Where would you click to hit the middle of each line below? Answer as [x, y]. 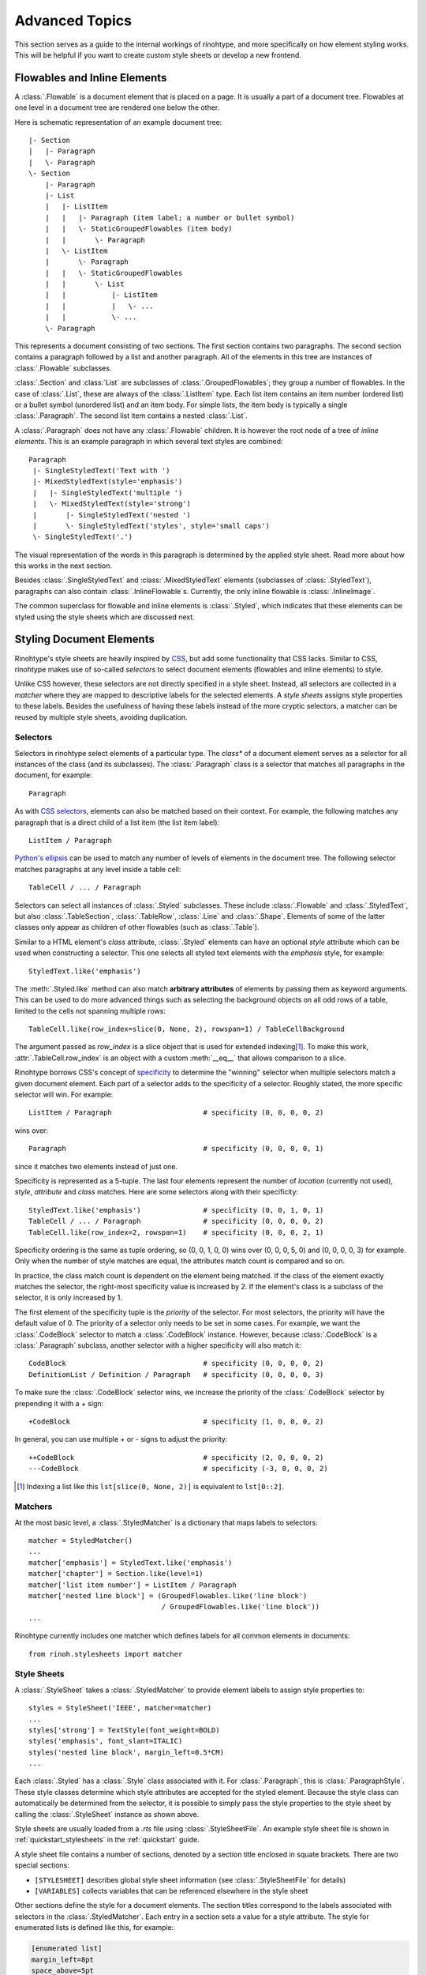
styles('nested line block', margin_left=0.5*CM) [127, 1752]
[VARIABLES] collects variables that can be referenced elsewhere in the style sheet [171, 1891]
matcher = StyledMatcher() [81, 1541]
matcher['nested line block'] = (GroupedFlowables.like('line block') [168, 1596]
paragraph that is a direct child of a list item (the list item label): [117, 822]
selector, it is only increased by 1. [68, 1298]
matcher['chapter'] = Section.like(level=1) [116, 1574]
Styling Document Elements [85, 640]
